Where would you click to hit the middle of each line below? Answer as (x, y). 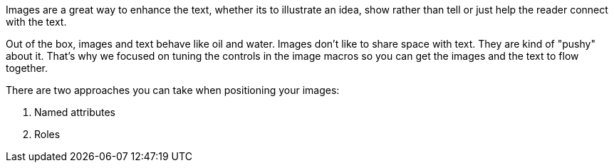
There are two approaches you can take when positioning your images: (173, 90)
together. (27, 68)
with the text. (36, 22)
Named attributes (75, 112)
